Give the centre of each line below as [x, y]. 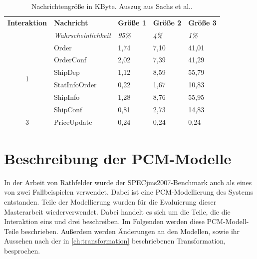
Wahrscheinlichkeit [82, 35]
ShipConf [68, 109]
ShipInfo [67, 97]
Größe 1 [132, 22]
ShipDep [67, 72]
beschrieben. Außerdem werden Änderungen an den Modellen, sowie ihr [130, 231]
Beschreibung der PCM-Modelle [118, 158]
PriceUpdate [73, 122]
